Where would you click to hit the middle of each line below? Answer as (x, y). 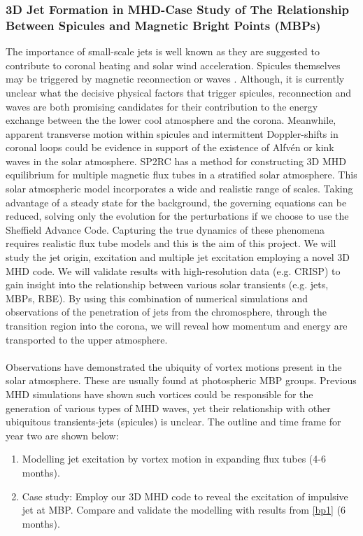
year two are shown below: (62, 435)
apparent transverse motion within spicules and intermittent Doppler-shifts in (172, 133)
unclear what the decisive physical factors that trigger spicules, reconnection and (179, 92)
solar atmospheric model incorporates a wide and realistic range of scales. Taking (179, 189)
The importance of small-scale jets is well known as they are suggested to (163, 51)
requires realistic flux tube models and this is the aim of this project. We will (171, 243)
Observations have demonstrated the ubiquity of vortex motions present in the (174, 366)
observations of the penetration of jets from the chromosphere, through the (166, 312)
